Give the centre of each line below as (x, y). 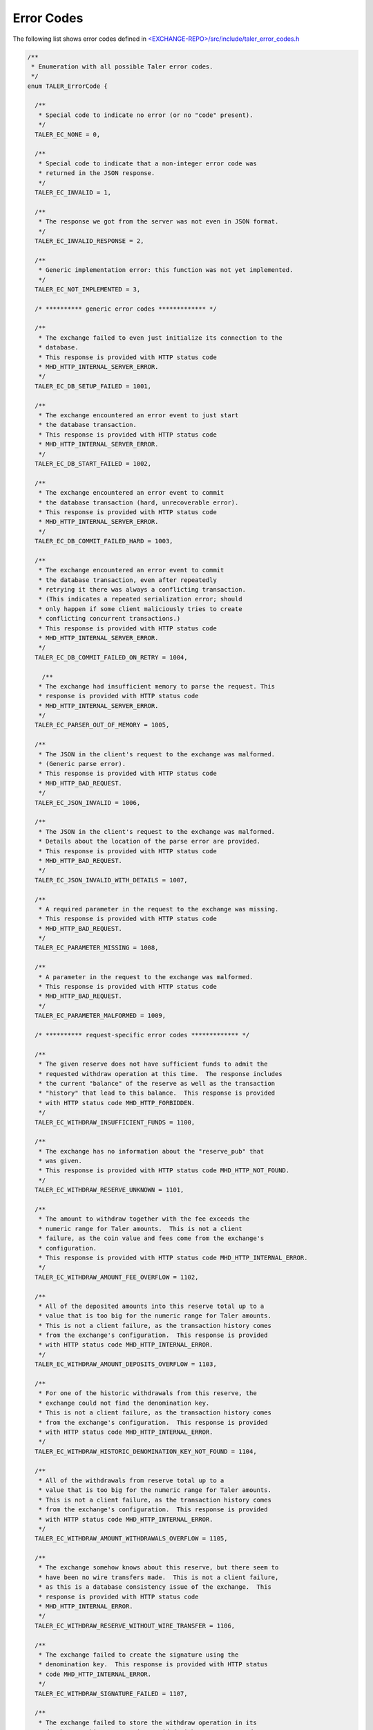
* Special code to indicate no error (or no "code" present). (146, 115)
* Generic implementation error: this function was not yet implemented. (166, 270)
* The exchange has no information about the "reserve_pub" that (151, 1151)
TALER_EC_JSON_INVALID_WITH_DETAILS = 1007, (111, 880)
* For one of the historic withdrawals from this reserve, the (147, 1393)
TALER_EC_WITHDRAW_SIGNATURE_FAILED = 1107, (111, 1693)
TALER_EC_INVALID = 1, (73, 193)
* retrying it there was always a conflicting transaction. (142, 590)
